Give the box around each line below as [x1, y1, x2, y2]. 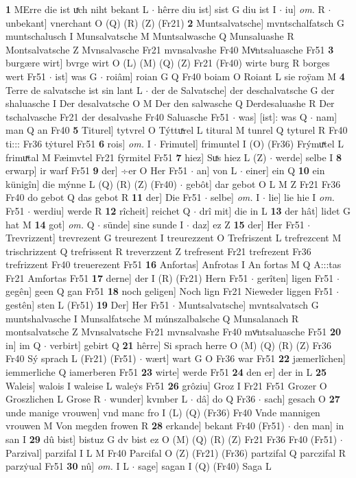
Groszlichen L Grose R [5, 392, 101, 406]
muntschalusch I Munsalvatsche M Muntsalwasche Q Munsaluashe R [5, 29, 294, 43]
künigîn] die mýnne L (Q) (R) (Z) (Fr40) [5, 176, 177, 191]
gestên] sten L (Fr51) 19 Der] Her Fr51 [5, 298, 169, 312]
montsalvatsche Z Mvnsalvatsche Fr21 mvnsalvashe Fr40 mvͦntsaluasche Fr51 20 [5, 324, 342, 339]
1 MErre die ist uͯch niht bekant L [5, 2, 149, 16]
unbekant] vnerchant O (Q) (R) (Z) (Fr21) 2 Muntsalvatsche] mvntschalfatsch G [5, 15, 344, 29]
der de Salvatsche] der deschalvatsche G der [151, 82, 335, 97]
